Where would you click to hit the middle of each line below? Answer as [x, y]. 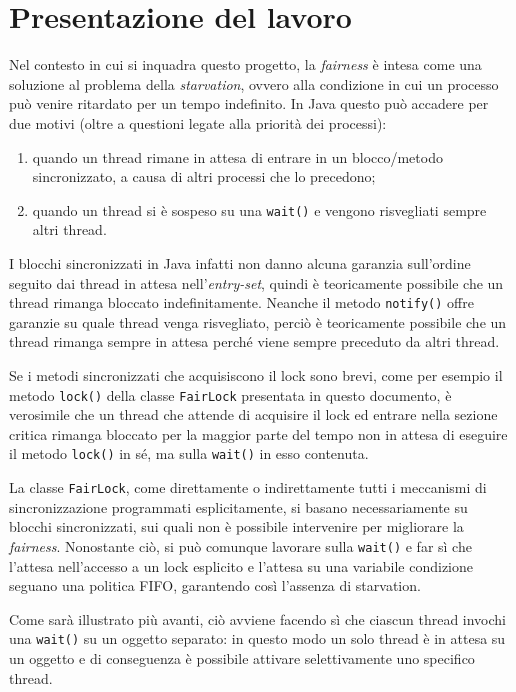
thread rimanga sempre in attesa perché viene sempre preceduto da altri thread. [254, 341]
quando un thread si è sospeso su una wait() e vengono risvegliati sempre [259, 209]
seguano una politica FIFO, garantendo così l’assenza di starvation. [215, 585]
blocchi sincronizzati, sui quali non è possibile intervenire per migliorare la [236, 526]
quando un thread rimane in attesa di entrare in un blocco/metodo [237, 156]
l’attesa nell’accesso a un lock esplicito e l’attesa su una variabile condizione [241, 565]
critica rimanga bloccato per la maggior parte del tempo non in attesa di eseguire [258, 433]
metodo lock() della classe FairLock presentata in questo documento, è [230, 394]
